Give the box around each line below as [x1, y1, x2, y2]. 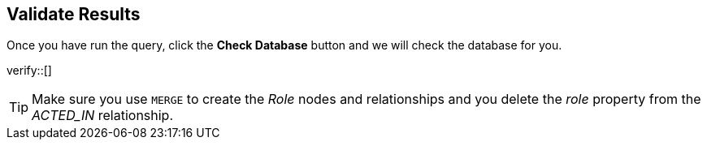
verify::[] [7, 63, 52, 78]
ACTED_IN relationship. [32, 107, 174, 124]
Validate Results [7, 4, 141, 24]
